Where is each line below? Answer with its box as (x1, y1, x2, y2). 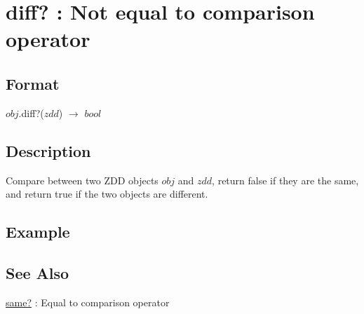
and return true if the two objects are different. (6, 186, 208, 201)
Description (6, 139, 91, 161)
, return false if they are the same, (212, 172, 359, 187)
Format (6, 72, 60, 94)
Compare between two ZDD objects (6, 172, 159, 187)
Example (6, 221, 70, 243)
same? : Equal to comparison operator (6, 294, 170, 309)
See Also (6, 261, 69, 283)
